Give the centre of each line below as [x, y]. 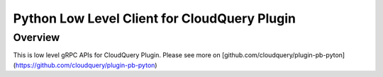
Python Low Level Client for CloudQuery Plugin [154, 18]
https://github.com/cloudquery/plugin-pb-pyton [85, 65]
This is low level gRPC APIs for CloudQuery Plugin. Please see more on [117, 55]
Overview [37, 37]
